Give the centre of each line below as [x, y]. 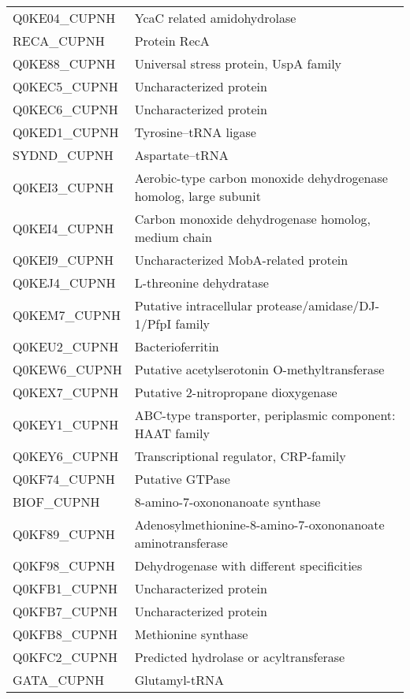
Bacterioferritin [177, 346]
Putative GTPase [182, 479]
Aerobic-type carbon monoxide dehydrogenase [261, 178]
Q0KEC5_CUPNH [65, 86]
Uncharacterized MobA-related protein [241, 260]
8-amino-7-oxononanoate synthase [227, 502]
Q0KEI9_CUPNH [63, 260]
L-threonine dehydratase [201, 283]
